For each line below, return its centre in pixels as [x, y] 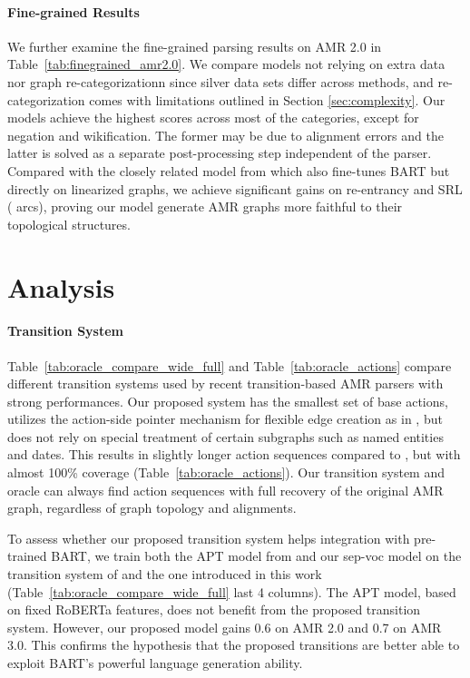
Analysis [61, 286]
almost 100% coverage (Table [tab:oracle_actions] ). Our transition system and [226, 472]
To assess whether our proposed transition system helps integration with [209, 538]
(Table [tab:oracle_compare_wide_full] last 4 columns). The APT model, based [232, 591]
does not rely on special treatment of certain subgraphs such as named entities [225, 436]
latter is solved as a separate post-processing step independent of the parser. [220, 153]
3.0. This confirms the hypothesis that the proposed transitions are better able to [234, 645]
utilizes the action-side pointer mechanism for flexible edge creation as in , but [225, 419]
